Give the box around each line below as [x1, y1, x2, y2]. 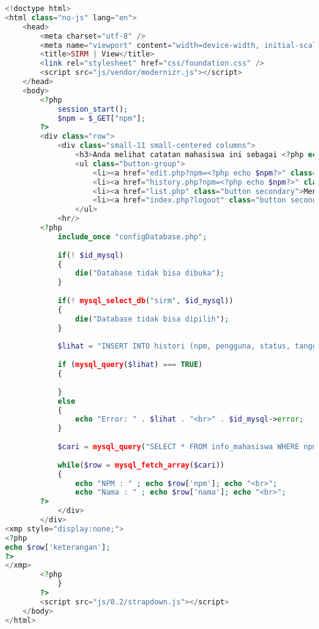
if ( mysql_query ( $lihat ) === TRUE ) [57, 360, 203, 369]
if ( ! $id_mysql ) [57, 250, 124, 260]
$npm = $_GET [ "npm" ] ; [57, 114, 146, 123]
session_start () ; [57, 104, 128, 114]
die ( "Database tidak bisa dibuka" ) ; [75, 269, 225, 278]
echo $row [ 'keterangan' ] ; [5, 542, 110, 552]
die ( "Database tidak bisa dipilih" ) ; [75, 314, 229, 323]
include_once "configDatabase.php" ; [57, 232, 207, 241]
